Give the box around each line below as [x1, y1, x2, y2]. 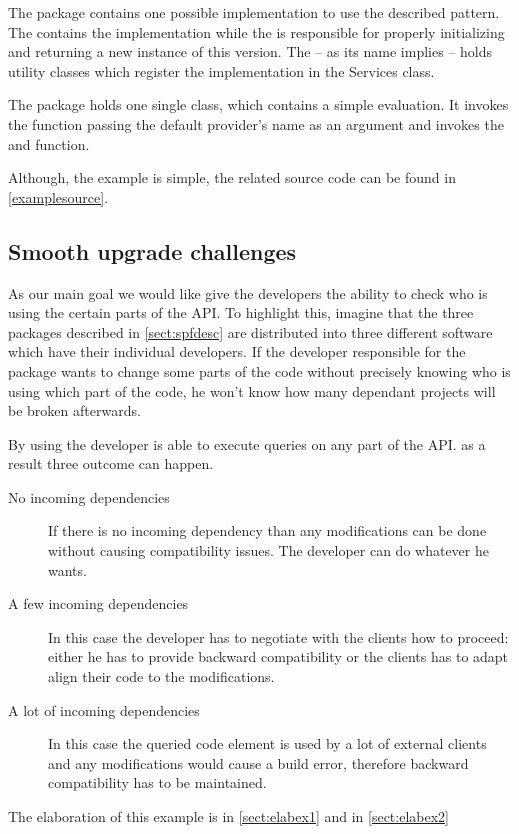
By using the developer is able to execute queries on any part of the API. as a [8, 433, 486, 454]
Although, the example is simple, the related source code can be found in [8, 167, 456, 188]
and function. [8, 133, 90, 154]
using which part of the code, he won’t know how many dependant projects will [8, 380, 496, 401]
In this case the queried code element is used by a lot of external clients [48, 733, 487, 754]
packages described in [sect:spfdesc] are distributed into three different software [8, 321, 493, 342]
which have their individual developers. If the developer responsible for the [8, 341, 466, 362]
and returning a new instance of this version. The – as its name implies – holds [8, 41, 493, 62]
